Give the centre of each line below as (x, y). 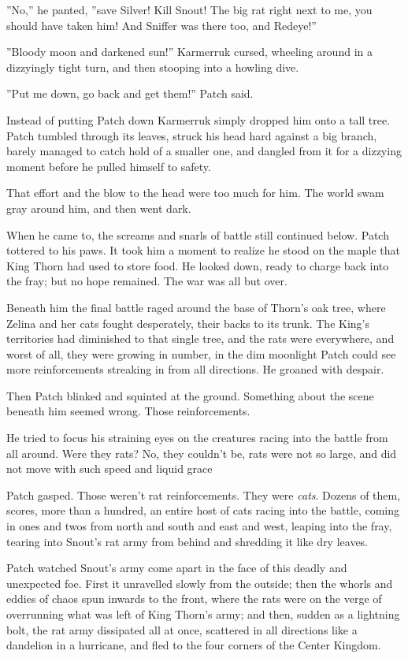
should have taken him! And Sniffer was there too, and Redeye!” (161, 25)
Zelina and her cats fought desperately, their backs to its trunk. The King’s (188, 323)
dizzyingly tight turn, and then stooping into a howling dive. (153, 67)
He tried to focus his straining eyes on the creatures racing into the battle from (197, 438)
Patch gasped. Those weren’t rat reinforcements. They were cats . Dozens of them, (204, 494)
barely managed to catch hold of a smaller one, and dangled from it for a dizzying (204, 151)
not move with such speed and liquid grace (109, 468)
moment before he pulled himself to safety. (109, 166)
